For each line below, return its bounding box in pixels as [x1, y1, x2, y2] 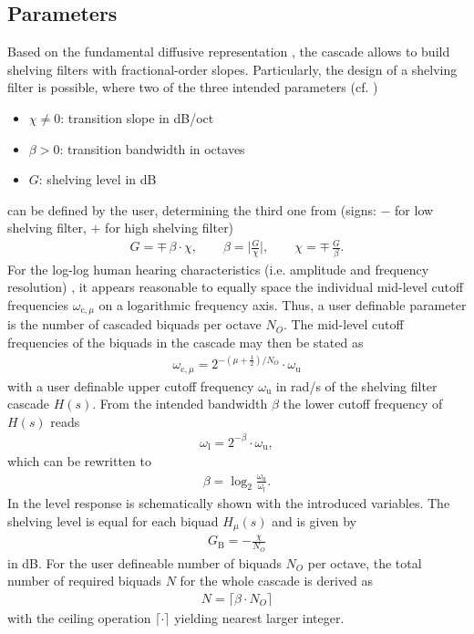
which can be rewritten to [7, 452, 151, 471]
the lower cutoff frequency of [283, 394, 443, 413]
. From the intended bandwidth [92, 394, 268, 413]
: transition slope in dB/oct [60, 108, 214, 127]
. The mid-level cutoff [283, 315, 404, 334]
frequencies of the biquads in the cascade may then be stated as [7, 333, 364, 352]
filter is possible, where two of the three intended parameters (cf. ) [7, 78, 378, 97]
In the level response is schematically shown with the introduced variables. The [7, 493, 450, 512]
